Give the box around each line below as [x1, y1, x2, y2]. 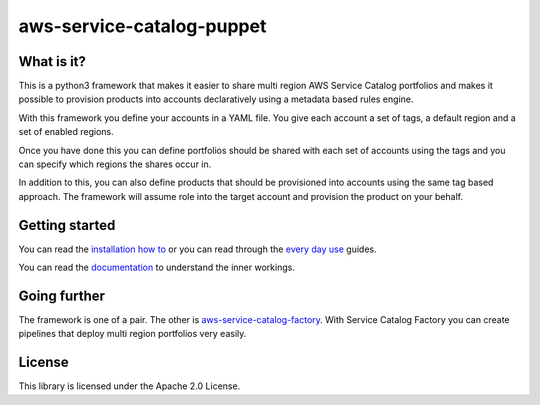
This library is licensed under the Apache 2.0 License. [18, 380, 241, 392]
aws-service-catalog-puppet [18, 15, 267, 37]
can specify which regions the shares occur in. [18, 158, 212, 170]
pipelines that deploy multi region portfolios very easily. [18, 328, 247, 340]
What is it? [18, 53, 87, 70]
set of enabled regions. [18, 126, 114, 138]
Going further [18, 287, 105, 304]
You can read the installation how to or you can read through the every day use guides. [18, 243, 377, 255]
